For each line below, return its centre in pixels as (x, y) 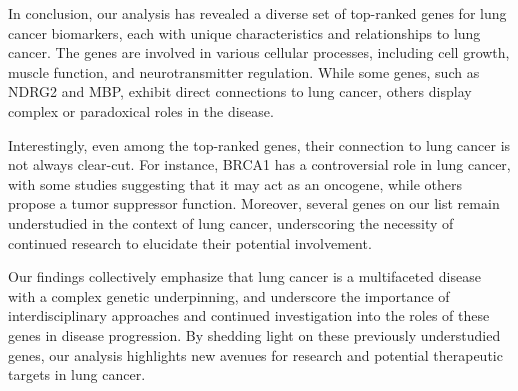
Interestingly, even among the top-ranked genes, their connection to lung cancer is (259, 144)
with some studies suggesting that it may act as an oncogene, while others (235, 183)
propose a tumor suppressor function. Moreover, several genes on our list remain (254, 203)
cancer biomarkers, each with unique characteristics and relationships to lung (244, 32)
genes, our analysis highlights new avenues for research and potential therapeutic (255, 354)
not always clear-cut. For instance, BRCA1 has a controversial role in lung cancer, (259, 164)
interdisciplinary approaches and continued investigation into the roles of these (249, 315)
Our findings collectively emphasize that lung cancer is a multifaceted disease (244, 276)
